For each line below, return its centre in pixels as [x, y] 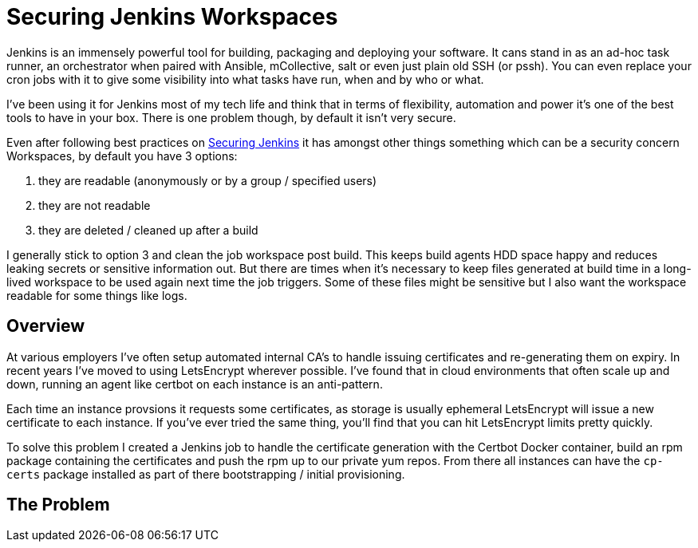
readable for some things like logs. [97, 295]
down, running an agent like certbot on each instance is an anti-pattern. [195, 384]
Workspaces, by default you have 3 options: [122, 156]
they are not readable [95, 205]
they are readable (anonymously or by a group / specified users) [208, 180]
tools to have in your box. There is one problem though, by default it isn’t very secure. [231, 117]
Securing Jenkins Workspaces [172, 17]
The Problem [58, 505]
